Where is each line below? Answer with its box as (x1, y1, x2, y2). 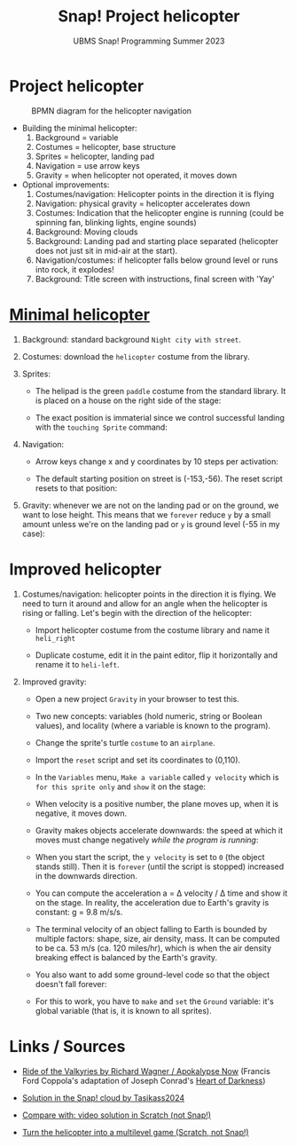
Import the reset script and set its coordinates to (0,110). (35, 755, 241, 765)
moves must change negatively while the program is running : (35, 834, 259, 845)
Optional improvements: (21, 179, 110, 190)
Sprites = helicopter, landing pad (35, 151, 155, 162)
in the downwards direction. (35, 870, 137, 881)
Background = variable (35, 131, 119, 143)
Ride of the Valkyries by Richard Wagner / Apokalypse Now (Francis (21, 1065, 270, 1076)
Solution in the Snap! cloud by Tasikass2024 (21, 1092, 185, 1103)
